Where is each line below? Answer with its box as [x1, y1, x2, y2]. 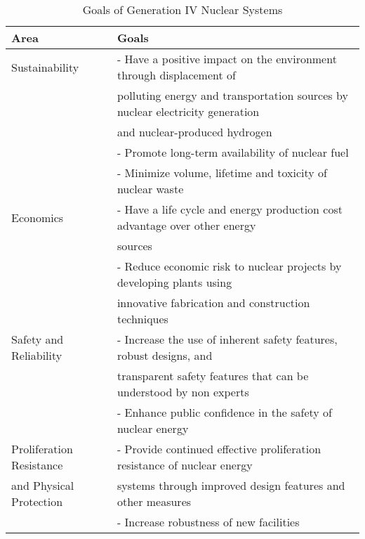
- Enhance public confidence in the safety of [117, 404, 333, 420]
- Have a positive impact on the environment [117, 51, 337, 67]
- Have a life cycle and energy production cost [117, 201, 343, 217]
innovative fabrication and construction [117, 294, 310, 311]
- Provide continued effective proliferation [117, 441, 321, 457]
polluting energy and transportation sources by [117, 87, 348, 103]
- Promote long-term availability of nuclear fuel [117, 144, 349, 160]
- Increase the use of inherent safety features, [117, 331, 338, 347]
